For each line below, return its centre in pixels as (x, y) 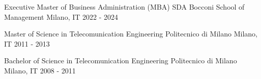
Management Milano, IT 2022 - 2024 (61, 16)
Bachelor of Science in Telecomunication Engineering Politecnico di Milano (121, 61)
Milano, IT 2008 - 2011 (40, 70)
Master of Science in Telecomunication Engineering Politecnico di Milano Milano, (131, 34)
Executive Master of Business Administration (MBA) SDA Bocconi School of (124, 7)
